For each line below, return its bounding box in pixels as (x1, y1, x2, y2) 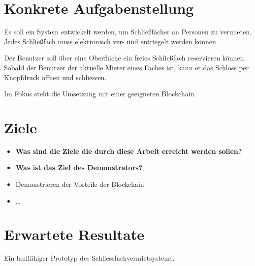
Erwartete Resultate (4, 224, 144, 244)
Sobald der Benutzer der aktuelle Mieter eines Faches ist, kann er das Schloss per (4, 62, 249, 72)
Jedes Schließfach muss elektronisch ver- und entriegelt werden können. (4, 36, 218, 46)
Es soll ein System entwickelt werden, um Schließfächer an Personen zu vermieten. (4, 27, 252, 37)
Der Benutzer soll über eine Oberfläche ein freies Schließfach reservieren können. (4, 53, 246, 63)
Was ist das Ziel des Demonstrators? (15, 162, 143, 173)
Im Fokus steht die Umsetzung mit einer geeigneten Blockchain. (4, 89, 196, 99)
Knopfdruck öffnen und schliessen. (4, 72, 107, 82)
